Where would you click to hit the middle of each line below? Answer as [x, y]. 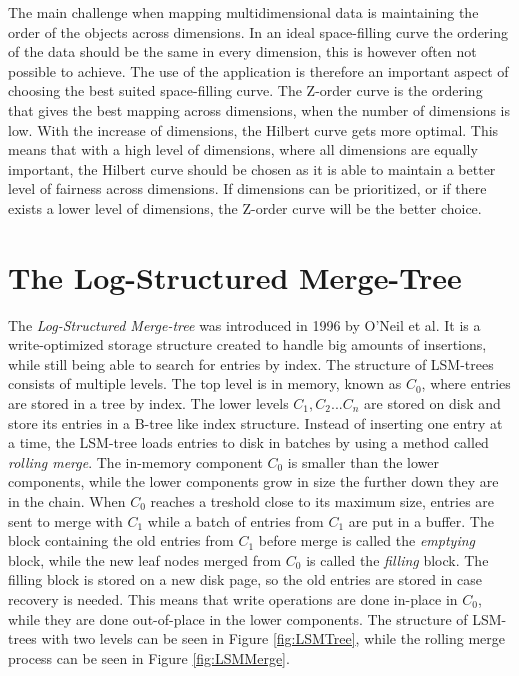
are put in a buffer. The [421, 520]
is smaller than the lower [363, 461]
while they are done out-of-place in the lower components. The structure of [238, 618]
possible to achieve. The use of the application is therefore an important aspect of [258, 70]
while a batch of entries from [235, 520]
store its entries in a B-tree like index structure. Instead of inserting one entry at [255, 422]
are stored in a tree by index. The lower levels [148, 403]
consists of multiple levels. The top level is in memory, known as [205, 383]
